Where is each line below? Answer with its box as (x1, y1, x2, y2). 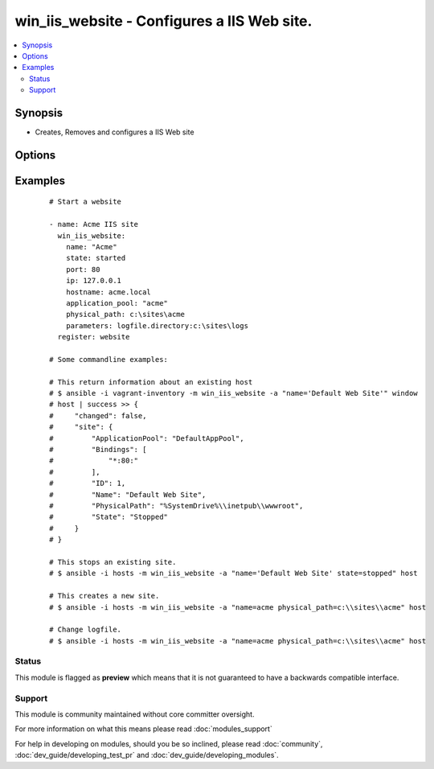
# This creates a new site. (49, 591, 160, 601)
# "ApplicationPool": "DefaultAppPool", (49, 434, 244, 442)
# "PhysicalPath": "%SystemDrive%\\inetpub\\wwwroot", (49, 501, 304, 510)
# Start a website (49, 197, 122, 207)
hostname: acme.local (65, 287, 152, 297)
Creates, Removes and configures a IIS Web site (35, 127, 194, 137)
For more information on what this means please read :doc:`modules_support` (14, 724, 272, 734)
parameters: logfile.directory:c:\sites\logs (65, 321, 249, 330)
